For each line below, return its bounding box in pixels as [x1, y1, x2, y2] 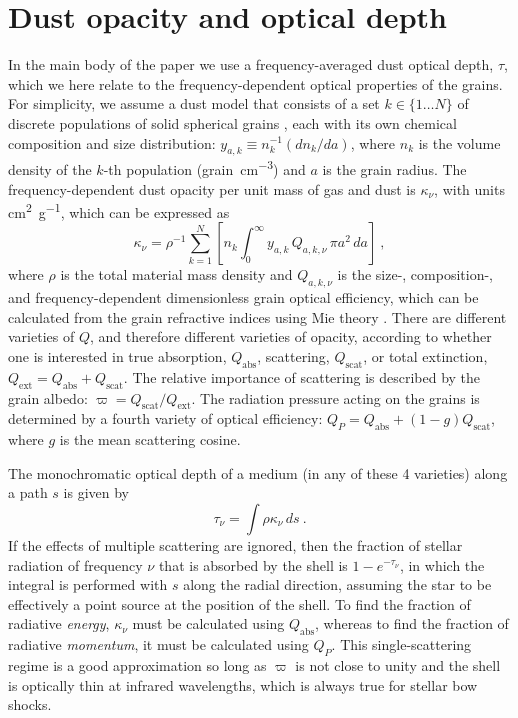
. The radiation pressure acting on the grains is [191, 387, 480, 408]
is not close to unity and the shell [295, 654, 501, 675]
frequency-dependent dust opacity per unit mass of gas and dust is [8, 178, 416, 199]
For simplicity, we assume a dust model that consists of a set [8, 93, 380, 114]
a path [8, 482, 48, 503]
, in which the [399, 554, 485, 575]
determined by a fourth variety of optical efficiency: [8, 408, 323, 429]
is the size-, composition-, [337, 264, 493, 285]
